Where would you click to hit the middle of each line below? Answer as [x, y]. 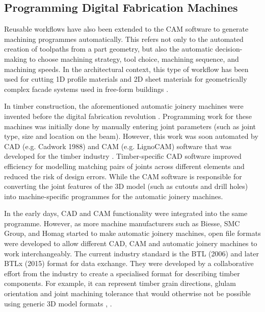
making [16, 58]
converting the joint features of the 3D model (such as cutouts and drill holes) [126, 186]
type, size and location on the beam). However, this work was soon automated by [131, 136]
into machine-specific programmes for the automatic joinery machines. [114, 196]
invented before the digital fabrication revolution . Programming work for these [128, 116]
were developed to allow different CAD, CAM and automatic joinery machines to [131, 243]
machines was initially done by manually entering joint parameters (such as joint [130, 126]
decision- [229, 49]
